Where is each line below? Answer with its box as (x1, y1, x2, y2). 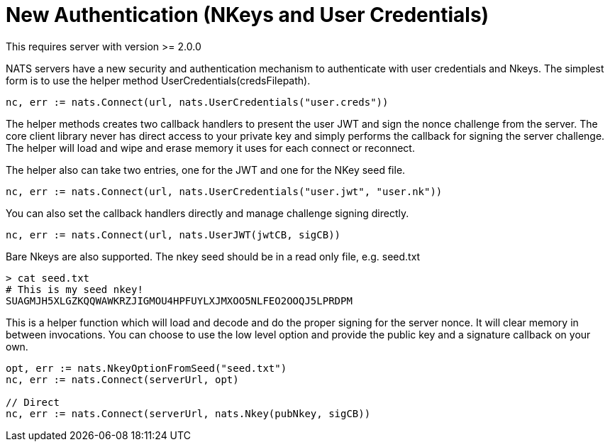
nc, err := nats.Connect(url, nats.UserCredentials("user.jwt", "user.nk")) (6, 185, 443, 197)
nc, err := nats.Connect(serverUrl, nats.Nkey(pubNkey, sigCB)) (6, 407, 371, 419)
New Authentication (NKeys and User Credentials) (6, 3, 489, 27)
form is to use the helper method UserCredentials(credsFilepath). (6, 74, 311, 87)
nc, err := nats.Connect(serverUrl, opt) (6, 373, 239, 385)
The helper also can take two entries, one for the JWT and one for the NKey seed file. (6, 163, 406, 176)
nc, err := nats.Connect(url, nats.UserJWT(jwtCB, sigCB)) (6, 228, 341, 241)
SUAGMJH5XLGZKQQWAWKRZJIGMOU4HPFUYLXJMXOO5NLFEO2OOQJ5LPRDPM (6, 294, 353, 307)
